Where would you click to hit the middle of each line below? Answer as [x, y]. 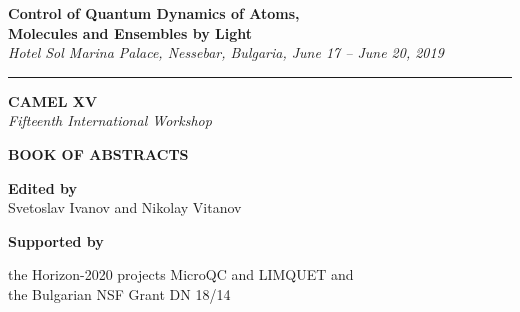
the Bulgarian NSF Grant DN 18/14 [119, 293]
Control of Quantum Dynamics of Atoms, [154, 13]
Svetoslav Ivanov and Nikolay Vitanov [125, 207]
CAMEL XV [53, 100]
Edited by [42, 187]
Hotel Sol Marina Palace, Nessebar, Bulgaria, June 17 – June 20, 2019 [226, 52]
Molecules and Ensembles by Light [130, 32]
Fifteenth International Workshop [110, 120]
